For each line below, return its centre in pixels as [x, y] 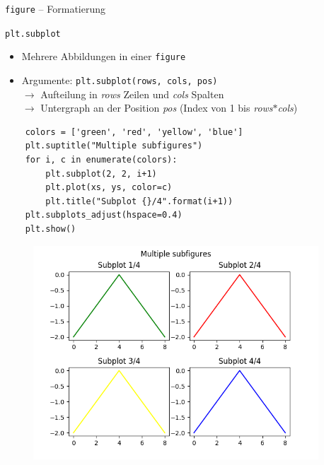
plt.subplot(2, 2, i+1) [101, 173]
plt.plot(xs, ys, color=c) [109, 188]
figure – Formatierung [56, 8]
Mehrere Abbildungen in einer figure [104, 56]
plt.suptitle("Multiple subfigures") [114, 146]
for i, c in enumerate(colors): [101, 160]
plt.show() [51, 229]
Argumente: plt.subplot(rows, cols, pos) [120, 80]
